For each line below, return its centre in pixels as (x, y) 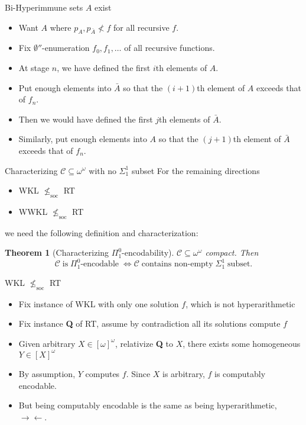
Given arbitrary (47, 343)
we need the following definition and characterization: (102, 232)
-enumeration (66, 48)
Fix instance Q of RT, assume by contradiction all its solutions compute (149, 323)
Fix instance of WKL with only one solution (99, 303)
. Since (138, 373)
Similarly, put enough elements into (83, 139)
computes (102, 373)
